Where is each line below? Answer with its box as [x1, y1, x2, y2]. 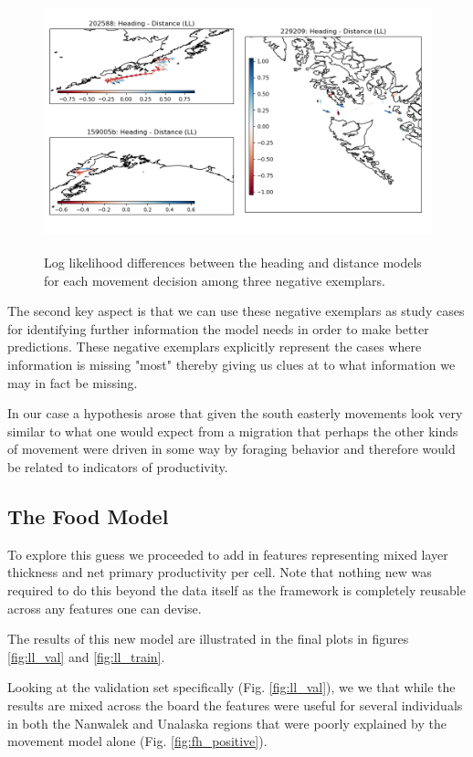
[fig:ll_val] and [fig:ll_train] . [7, 647, 165, 666]
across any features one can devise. [7, 598, 202, 617]
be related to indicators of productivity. [7, 457, 228, 476]
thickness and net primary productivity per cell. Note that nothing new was [7, 562, 432, 582]
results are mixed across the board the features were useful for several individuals [7, 695, 463, 714]
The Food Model [7, 501, 169, 530]
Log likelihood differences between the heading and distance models [44, 253, 422, 272]
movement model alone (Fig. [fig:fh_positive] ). [7, 731, 268, 751]
